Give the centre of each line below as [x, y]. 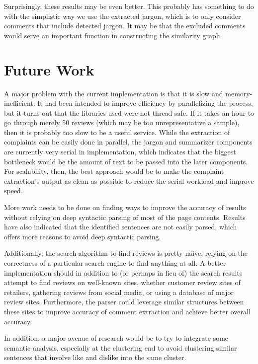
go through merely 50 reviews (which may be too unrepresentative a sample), [122, 122]
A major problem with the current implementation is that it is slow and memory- [128, 93]
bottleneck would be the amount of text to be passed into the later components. [126, 161]
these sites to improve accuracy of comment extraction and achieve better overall [127, 311]
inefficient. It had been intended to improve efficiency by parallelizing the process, [129, 103]
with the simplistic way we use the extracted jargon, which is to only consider [123, 16]
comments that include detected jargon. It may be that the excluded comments [125, 26]
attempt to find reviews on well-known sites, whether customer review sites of [122, 282]
